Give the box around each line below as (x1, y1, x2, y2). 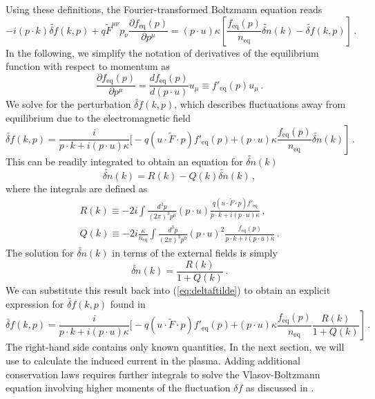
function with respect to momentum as (6, 59, 170, 73)
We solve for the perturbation (6, 97, 131, 111)
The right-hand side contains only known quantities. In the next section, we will (6, 340, 345, 354)
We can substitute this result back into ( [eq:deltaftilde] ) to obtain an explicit (6, 282, 331, 297)
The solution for (6, 245, 74, 260)
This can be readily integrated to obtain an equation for (6, 154, 243, 168)
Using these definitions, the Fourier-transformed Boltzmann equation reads (6, 2, 323, 16)
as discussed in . (246, 380, 314, 395)
